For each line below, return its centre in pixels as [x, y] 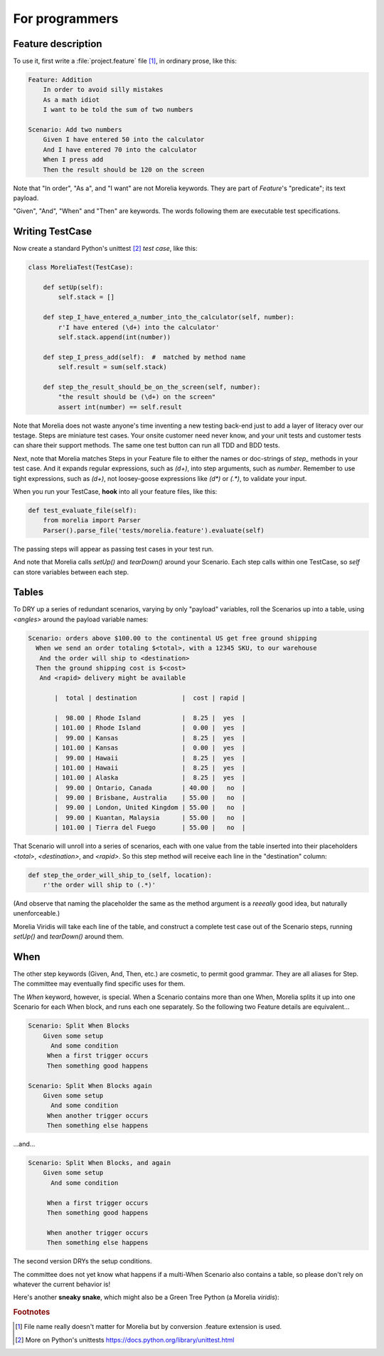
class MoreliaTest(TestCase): [81, 268]
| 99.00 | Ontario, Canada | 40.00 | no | [150, 788]
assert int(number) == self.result [120, 407]
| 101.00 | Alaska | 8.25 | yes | [150, 778]
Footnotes [32, 1313]
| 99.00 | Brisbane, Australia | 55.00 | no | [150, 798]
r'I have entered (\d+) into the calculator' [139, 327]
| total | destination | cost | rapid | [150, 698]
